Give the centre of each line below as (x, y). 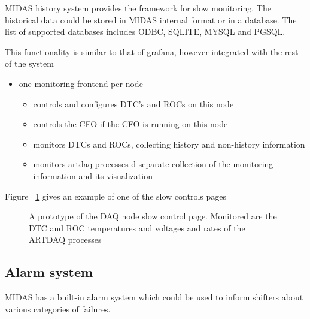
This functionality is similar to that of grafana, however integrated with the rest (152, 51)
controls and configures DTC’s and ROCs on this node (133, 103)
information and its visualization (93, 175)
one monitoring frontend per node (81, 83)
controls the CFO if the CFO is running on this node (130, 124)
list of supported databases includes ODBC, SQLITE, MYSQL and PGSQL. (145, 31)
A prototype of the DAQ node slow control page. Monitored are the (153, 216)
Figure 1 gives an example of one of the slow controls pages (116, 196)
